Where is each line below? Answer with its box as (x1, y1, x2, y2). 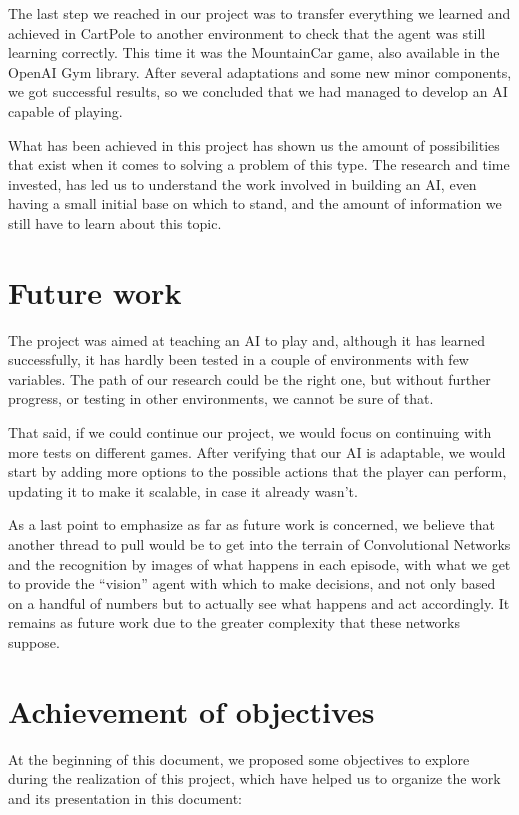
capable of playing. (8, 100, 123, 121)
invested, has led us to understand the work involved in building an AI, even (8, 173, 477, 194)
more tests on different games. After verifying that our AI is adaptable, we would (8, 441, 506, 462)
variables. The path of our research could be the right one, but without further (8, 368, 491, 389)
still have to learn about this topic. (8, 212, 222, 233)
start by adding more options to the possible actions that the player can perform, (8, 461, 507, 482)
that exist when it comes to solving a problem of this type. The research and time (8, 154, 510, 175)
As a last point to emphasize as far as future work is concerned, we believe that (8, 514, 496, 535)
